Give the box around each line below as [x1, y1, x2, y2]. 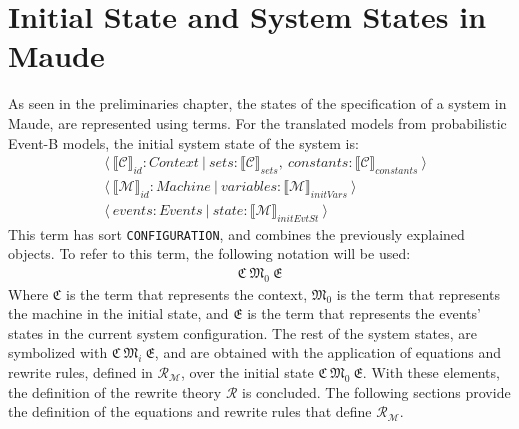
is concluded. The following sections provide [242, 381, 511, 402]
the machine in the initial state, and [8, 303, 229, 324]
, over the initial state [181, 362, 314, 383]
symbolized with [8, 342, 108, 363]
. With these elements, [362, 362, 500, 383]
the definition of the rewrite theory [8, 381, 222, 402]
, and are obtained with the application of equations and [154, 342, 502, 363]
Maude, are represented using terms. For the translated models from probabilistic [8, 112, 507, 133]
